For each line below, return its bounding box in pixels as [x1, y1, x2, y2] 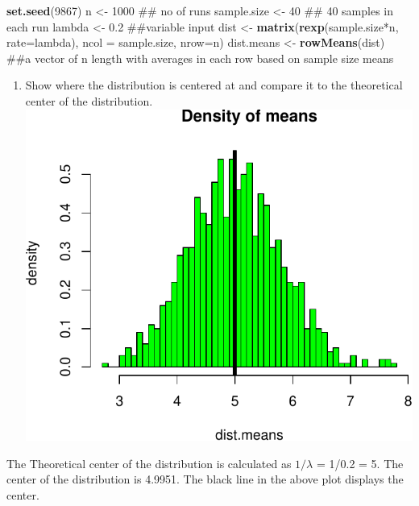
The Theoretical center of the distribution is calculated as [6, 454, 292, 471]
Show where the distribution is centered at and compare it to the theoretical [25, 77, 403, 93]
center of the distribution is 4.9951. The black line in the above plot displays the [6, 471, 404, 487]
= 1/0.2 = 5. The [316, 454, 404, 471]
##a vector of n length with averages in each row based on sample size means [6, 49, 394, 66]
